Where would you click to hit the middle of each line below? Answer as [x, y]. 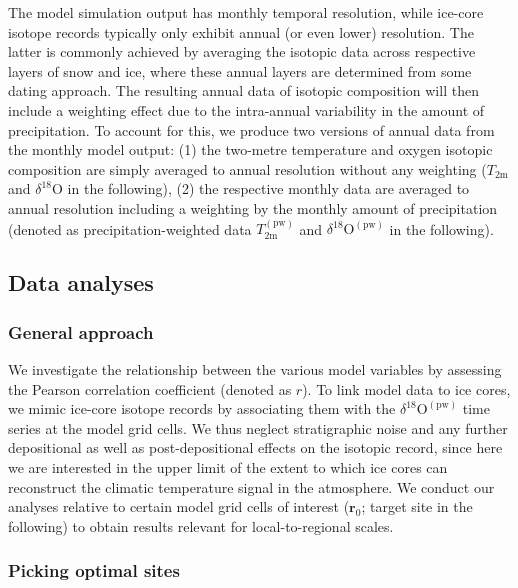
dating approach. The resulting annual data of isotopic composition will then [243, 90]
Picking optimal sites [94, 570]
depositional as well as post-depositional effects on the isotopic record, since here [255, 447]
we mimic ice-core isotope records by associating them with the [202, 408]
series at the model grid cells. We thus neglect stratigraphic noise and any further [258, 427]
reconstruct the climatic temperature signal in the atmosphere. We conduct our [251, 486]
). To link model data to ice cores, [406, 388]
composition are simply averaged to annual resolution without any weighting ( [247, 168]
